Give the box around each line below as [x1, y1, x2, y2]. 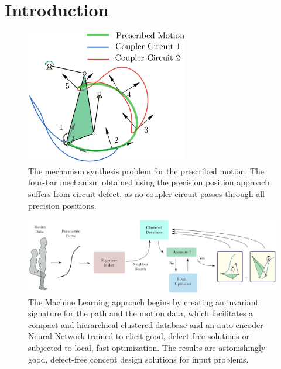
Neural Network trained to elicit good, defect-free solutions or [28, 330, 249, 342]
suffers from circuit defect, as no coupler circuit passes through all [28, 188, 265, 200]
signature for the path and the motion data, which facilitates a [28, 307, 253, 319]
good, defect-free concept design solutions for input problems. [28, 353, 249, 365]
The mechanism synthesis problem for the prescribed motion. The [28, 164, 265, 177]
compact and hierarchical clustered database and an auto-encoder [28, 318, 263, 330]
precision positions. [28, 199, 97, 211]
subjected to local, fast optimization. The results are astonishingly [28, 341, 266, 353]
